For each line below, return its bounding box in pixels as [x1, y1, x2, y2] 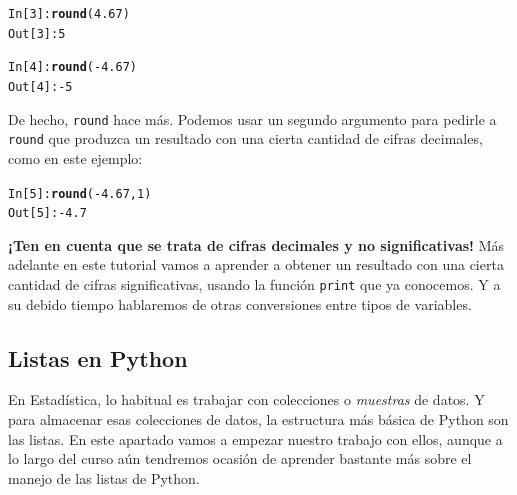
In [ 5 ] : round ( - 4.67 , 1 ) [8, 186, 152, 201]
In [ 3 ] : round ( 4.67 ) [8, 7, 130, 21]
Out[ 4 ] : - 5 [8, 79, 73, 94]
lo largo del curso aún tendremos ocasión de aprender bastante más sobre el [8, 448, 472, 469]
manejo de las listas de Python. [8, 467, 200, 488]
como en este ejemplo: [8, 147, 143, 168]
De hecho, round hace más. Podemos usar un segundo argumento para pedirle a [8, 108, 497, 129]
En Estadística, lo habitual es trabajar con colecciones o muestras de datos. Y [8, 389, 485, 410]
